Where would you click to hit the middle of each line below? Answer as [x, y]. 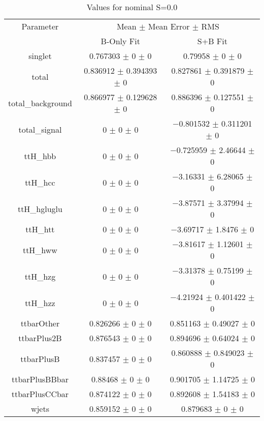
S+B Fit [212, 41]
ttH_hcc [40, 182]
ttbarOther [40, 323]
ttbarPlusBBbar [40, 379]
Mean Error [169, 26]
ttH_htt [40, 229]
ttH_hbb [40, 156]
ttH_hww [40, 250]
